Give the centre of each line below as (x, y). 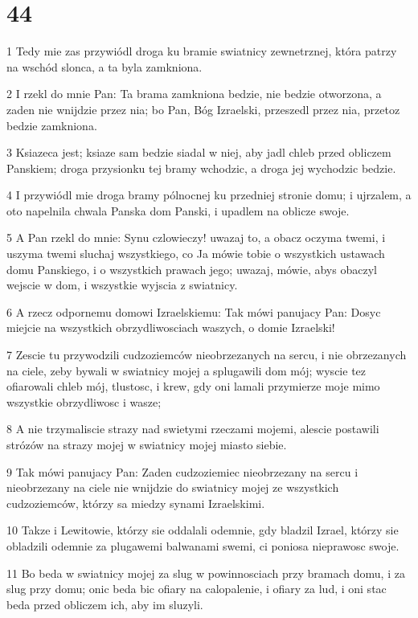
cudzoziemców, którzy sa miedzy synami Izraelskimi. (136, 503)
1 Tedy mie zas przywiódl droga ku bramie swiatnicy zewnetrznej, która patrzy (202, 51)
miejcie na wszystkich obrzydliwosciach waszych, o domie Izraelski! (171, 327)
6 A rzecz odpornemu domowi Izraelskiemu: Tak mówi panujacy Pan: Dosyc (194, 311)
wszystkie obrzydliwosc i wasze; (84, 401)
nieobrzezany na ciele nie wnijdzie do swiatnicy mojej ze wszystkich (173, 487)
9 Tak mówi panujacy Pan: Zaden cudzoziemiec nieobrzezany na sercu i (182, 471)
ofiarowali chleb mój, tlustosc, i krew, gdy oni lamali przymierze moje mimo (193, 386)
